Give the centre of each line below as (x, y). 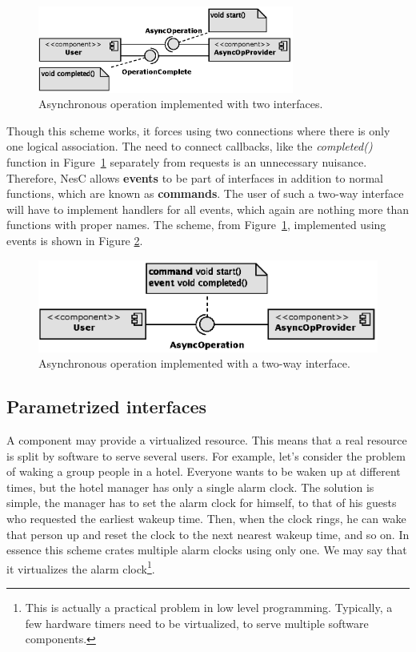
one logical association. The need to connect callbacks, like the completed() (190, 146)
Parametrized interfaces (107, 406)
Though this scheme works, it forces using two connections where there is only (198, 130)
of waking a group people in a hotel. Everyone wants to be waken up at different (204, 471)
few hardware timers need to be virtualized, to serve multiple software (197, 623)
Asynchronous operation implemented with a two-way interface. (194, 363)
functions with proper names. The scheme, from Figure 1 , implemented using (196, 225)
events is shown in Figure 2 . (75, 240)
